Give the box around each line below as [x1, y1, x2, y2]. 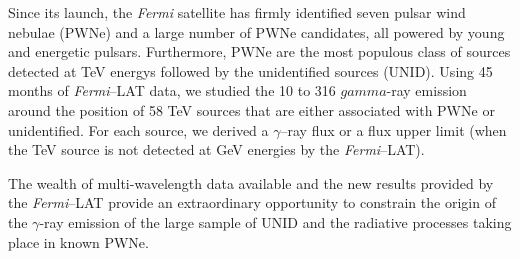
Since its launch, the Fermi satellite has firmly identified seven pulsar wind [8, 2, 466, 22]
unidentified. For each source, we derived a [8, 119, 269, 140]
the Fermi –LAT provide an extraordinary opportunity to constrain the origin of [8, 192, 496, 213]
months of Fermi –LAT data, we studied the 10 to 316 [8, 80, 336, 101]
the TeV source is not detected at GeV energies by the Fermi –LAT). [8, 139, 425, 160]
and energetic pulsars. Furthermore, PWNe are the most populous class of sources [8, 41, 511, 62]
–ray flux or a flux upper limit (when [280, 119, 507, 140]
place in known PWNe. [8, 231, 149, 252]
